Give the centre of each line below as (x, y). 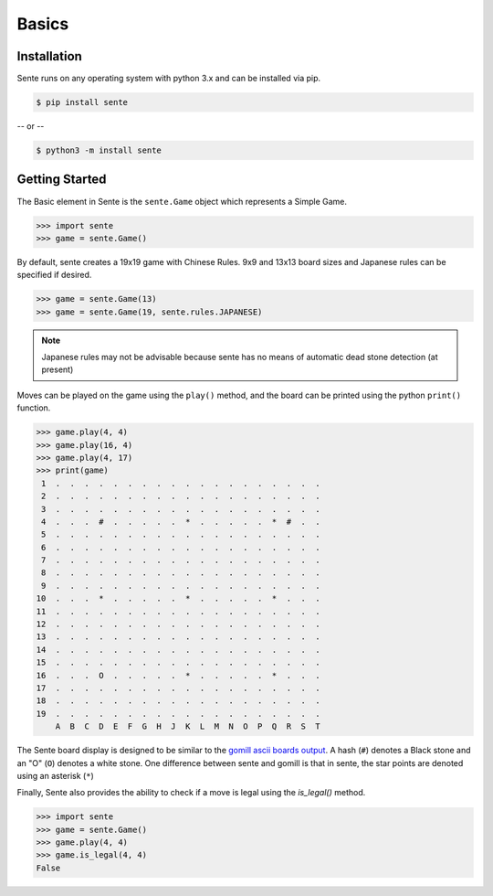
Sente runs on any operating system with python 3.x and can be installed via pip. (169, 79)
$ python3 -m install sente (99, 150)
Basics (43, 24)
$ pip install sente (82, 102)
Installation (49, 56)
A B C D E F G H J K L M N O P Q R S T (188, 726)
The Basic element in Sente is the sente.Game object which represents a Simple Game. (182, 201)
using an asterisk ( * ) (56, 775)
